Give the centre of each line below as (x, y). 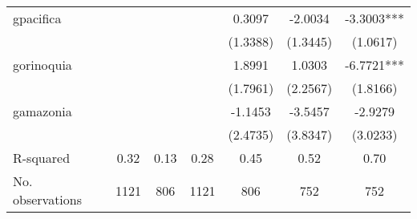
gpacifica (37, 18)
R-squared (42, 158)
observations (48, 199)
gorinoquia (43, 65)
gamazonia (43, 111)
